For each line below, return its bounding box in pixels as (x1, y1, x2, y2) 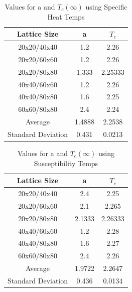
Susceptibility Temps (34, 158, 98, 168)
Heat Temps (47, 11, 85, 22)
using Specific (85, 2, 127, 12)
